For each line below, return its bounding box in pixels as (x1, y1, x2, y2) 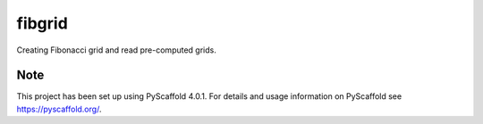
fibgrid (16, 13, 69, 33)
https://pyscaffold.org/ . (16, 103, 102, 114)
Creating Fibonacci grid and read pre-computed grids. (16, 45, 216, 55)
